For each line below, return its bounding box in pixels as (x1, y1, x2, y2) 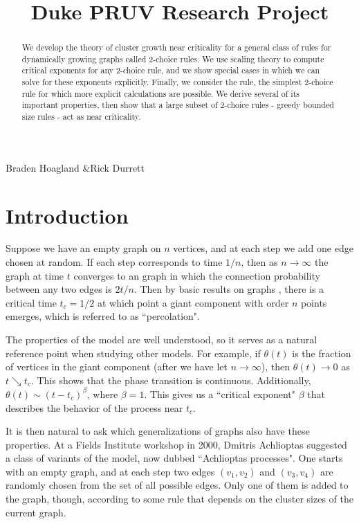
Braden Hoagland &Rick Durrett (6, 160, 145, 174)
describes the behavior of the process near (6, 400, 183, 415)
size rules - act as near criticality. (21, 111, 141, 123)
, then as (241, 255, 278, 269)
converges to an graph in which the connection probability (73, 268, 320, 282)
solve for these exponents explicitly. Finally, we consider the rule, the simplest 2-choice (21, 76, 333, 88)
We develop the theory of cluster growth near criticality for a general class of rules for (21, 42, 331, 53)
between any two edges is (6, 282, 112, 296)
